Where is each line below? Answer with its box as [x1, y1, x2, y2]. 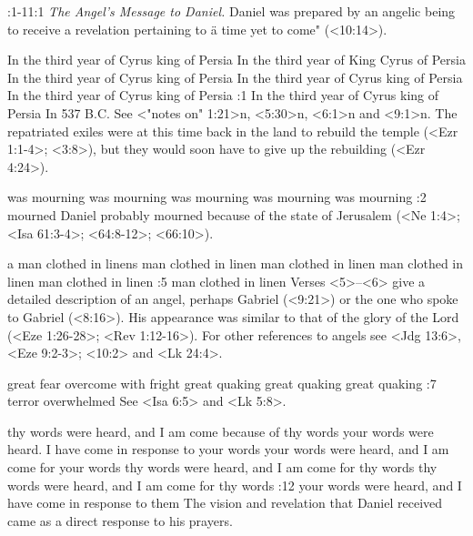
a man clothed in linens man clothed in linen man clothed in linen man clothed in [7, 254, 464, 273]
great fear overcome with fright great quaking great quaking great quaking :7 [7, 373, 437, 392]
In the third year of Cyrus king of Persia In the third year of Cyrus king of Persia [7, 67, 463, 86]
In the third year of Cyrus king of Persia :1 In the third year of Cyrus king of [7, 86, 439, 105]
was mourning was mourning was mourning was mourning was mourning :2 [7, 187, 427, 207]
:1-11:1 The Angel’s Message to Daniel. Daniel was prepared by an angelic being [7, 2, 456, 20]
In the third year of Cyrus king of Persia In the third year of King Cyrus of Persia [7, 50, 466, 69]
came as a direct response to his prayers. [7, 511, 233, 530]
